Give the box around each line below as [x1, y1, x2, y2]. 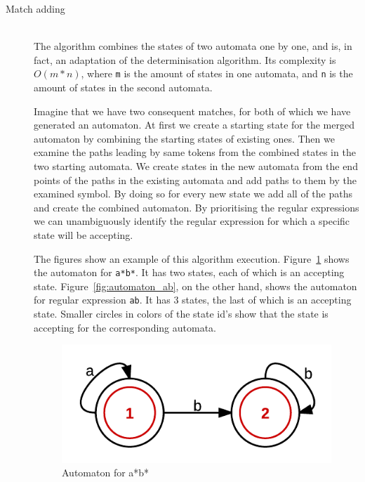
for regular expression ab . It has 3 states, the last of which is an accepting [34, 292, 352, 307]
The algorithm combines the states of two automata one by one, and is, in [34, 39, 352, 53]
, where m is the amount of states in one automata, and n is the [81, 66, 353, 81]
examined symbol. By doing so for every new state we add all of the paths [34, 186, 352, 201]
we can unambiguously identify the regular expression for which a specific [34, 214, 350, 228]
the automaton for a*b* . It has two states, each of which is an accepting [34, 265, 345, 280]
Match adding [6, 1, 65, 15]
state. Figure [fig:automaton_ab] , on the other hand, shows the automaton [34, 278, 357, 293]
